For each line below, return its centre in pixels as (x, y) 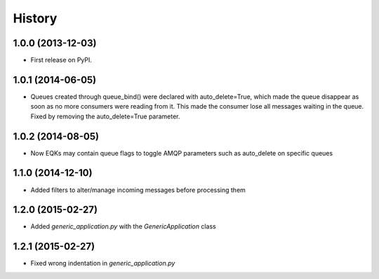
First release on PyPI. (61, 60)
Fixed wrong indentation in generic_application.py (103, 264)
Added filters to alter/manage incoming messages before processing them (138, 190)
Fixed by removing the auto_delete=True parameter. (105, 116)
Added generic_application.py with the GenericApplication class (124, 226)
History (35, 18)
